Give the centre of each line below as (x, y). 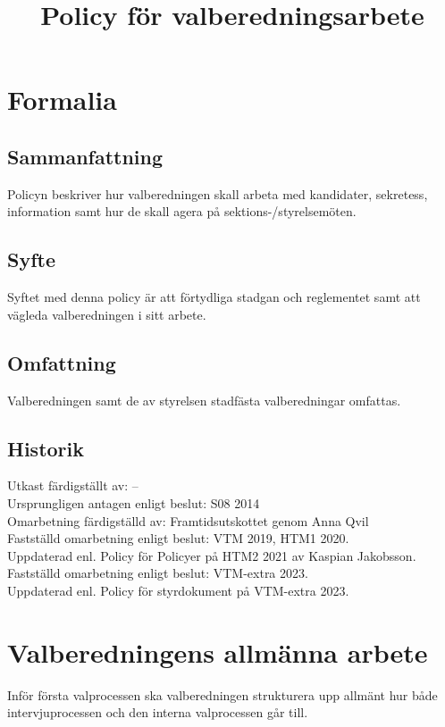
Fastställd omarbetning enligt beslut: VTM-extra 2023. (158, 573)
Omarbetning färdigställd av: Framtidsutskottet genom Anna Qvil (188, 520)
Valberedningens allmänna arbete (218, 652)
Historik (46, 448)
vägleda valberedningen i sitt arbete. (107, 314)
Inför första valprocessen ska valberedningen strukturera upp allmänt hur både (222, 694)
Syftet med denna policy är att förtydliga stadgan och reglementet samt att (214, 297)
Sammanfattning (85, 156)
